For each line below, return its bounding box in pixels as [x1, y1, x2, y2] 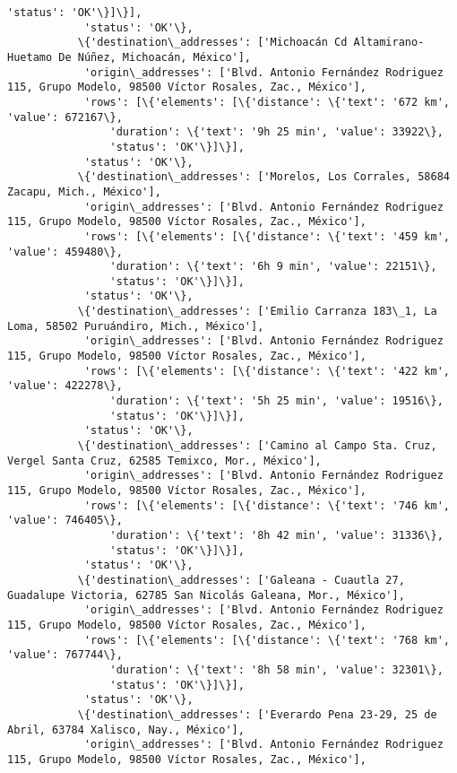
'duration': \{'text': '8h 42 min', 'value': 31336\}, [109, 528, 444, 542]
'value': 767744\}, [7, 648, 123, 662]
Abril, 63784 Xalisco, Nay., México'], [7, 723, 245, 736]
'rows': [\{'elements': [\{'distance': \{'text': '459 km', [83, 230, 450, 243]
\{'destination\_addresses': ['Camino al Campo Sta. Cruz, [77, 439, 437, 453]
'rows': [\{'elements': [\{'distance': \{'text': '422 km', [83, 364, 450, 378]
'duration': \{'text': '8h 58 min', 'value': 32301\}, [109, 663, 444, 676]
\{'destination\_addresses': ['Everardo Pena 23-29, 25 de [77, 708, 437, 721]
